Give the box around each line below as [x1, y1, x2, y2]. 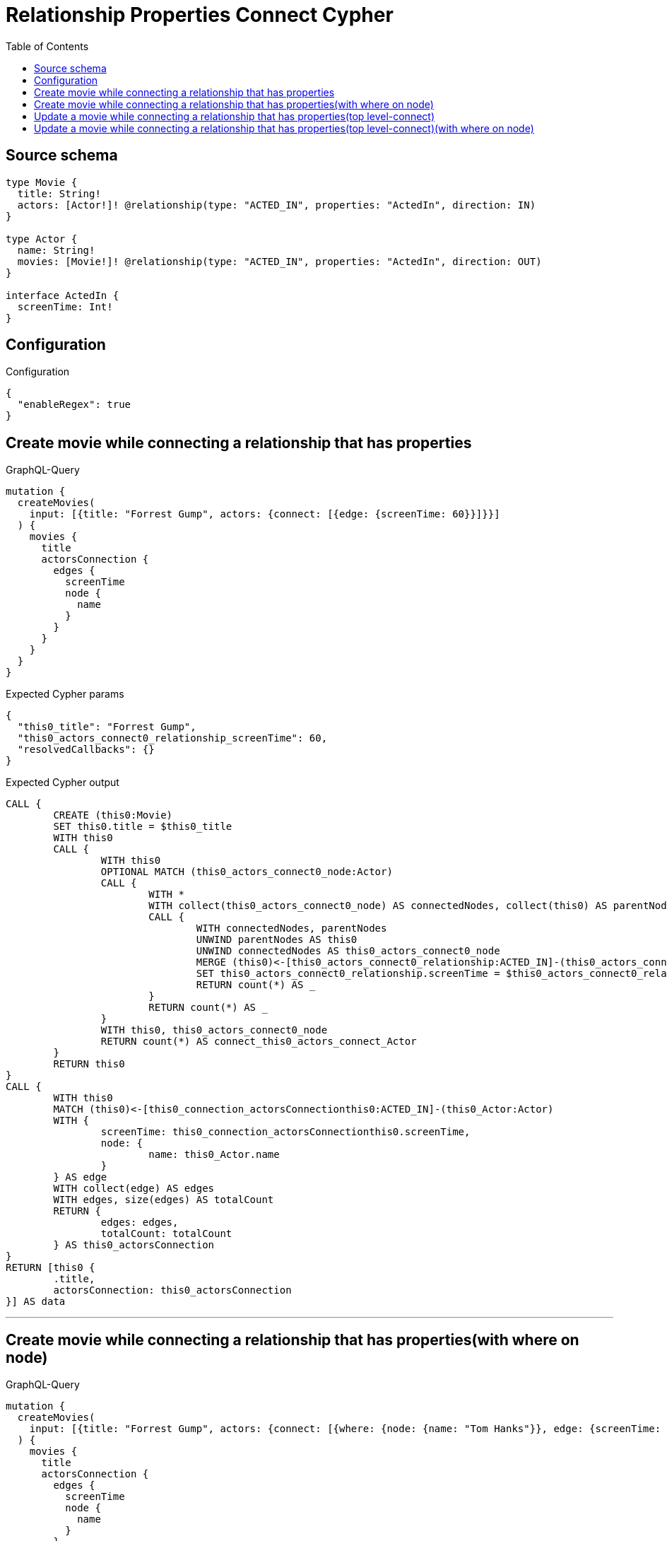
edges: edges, [100, 1217, 179, 1229]
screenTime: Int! [17, 300, 113, 312]
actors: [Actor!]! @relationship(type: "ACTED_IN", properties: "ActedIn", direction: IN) [17, 199, 536, 211]
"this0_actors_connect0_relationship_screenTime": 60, [17, 732, 328, 744]
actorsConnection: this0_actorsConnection [53, 1284, 292, 1296]
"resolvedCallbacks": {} [17, 744, 155, 756]
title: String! [17, 187, 101, 199]
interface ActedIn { [6, 289, 119, 301]
